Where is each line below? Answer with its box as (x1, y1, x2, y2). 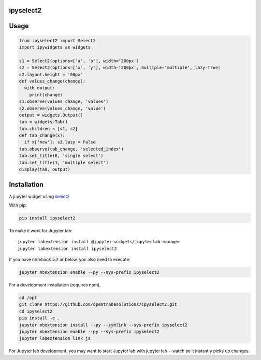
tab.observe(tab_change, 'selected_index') (19, 146, 124, 152)
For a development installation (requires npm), (9, 282, 101, 288)
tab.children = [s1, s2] (19, 126, 78, 131)
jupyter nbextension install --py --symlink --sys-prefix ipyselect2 (19, 322, 188, 328)
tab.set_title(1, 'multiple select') (19, 160, 109, 165)
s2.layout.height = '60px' (19, 72, 83, 77)
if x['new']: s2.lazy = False (24, 140, 96, 145)
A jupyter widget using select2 (9, 193, 70, 199)
